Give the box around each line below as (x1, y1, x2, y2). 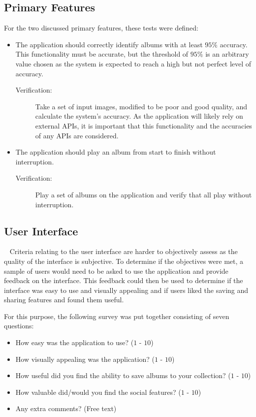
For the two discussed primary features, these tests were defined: (4, 23, 198, 33)
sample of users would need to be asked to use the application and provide (4, 265, 228, 276)
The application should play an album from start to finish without (15, 147, 216, 157)
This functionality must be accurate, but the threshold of (15, 49, 189, 59)
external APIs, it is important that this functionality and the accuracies (35, 120, 252, 130)
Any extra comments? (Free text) (15, 403, 117, 414)
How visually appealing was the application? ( (15, 353, 155, 364)
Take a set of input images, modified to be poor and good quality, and (35, 101, 248, 111)
